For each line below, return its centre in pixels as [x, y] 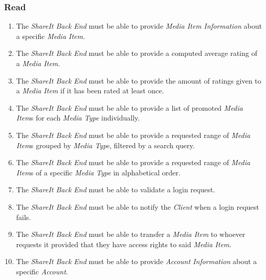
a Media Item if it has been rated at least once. [90, 91]
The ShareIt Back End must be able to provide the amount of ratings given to [139, 80]
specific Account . [42, 271]
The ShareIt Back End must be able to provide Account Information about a [137, 261]
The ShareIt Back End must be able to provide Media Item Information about [139, 26]
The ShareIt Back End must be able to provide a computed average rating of [137, 53]
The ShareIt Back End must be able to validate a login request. [116, 189]
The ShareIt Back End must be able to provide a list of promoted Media [129, 107]
